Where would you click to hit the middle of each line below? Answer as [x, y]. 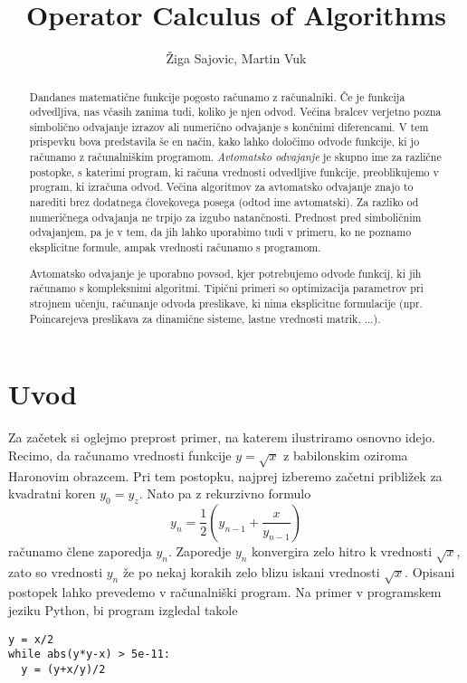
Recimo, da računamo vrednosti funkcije [120, 455]
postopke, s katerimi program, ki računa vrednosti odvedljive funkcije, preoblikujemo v [234, 171]
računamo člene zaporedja [80, 550]
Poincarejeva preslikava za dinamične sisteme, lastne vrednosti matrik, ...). [205, 318]
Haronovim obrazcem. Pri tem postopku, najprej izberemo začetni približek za [225, 475]
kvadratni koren [52, 493]
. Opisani [430, 571]
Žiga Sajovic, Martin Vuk [236, 58]
